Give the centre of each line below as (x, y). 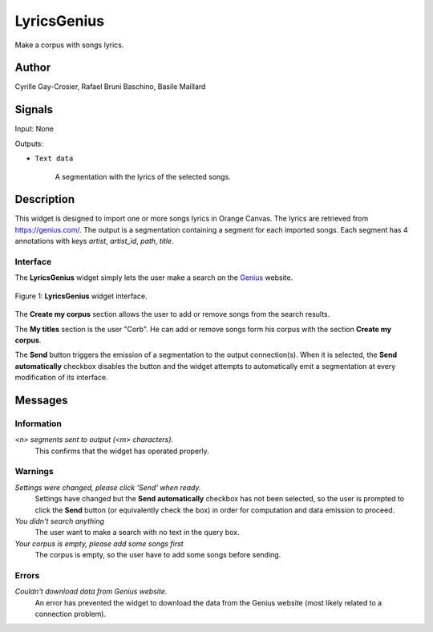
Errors (27, 575)
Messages (41, 400)
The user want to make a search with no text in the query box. (137, 533)
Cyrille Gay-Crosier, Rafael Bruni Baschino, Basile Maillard (110, 87)
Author (33, 68)
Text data (54, 159)
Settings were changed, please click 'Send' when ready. (108, 487)
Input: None (34, 129)
